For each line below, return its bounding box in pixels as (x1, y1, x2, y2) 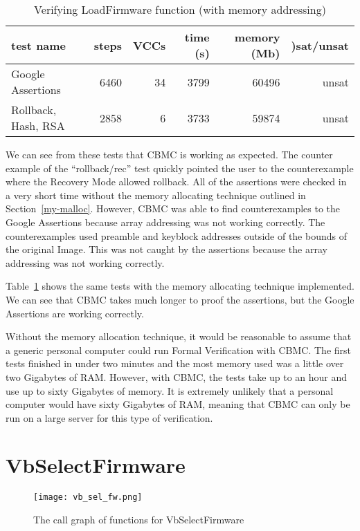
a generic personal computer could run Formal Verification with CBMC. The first (6, 342, 351, 357)
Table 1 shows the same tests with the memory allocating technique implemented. (6, 279, 354, 293)
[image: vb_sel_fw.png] (33, 492, 143, 503)
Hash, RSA (11, 118, 65, 133)
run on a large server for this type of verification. (6, 410, 213, 425)
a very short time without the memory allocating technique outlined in (6, 187, 306, 202)
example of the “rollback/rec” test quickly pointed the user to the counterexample (6, 160, 354, 175)
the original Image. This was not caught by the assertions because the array (6, 242, 327, 257)
